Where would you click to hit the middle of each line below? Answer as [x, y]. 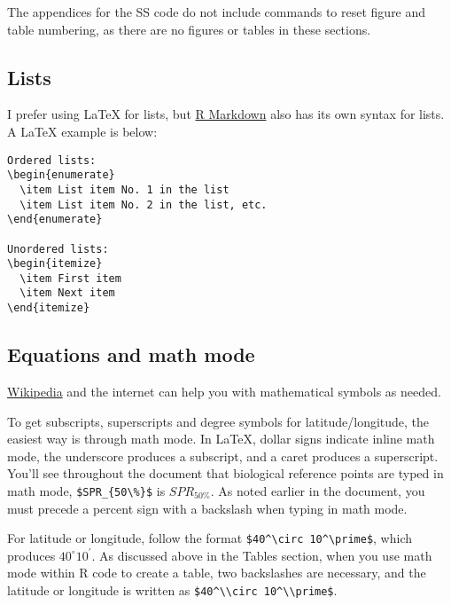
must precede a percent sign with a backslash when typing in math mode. [207, 508]
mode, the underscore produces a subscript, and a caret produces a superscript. [223, 456]
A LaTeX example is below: [82, 131]
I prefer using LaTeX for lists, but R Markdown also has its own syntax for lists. [226, 114]
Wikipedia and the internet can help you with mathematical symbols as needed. [224, 391]
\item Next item [67, 293]
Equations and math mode [131, 354]
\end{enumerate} [55, 220]
